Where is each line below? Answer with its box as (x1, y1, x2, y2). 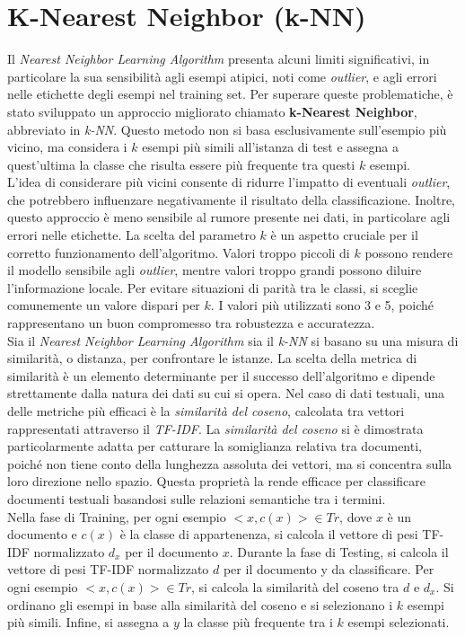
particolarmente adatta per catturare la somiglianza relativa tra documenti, (7, 437, 422, 456)
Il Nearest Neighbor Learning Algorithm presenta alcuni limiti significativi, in (7, 49, 430, 68)
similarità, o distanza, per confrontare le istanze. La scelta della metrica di (7, 349, 417, 367)
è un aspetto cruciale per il (270, 226, 418, 244)
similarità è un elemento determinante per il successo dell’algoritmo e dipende (7, 366, 435, 385)
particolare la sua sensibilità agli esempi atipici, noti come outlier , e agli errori (7, 66, 437, 85)
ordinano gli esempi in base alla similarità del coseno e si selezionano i (7, 595, 393, 614)
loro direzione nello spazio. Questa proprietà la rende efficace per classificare (7, 472, 426, 491)
